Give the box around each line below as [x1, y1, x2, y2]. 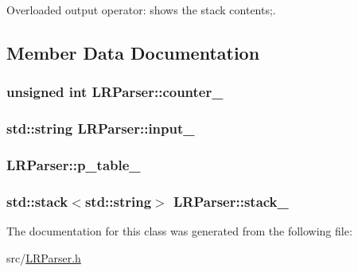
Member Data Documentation [6, 40, 260, 64]
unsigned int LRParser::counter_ [6, 82, 224, 102]
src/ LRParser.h [6, 249, 81, 266]
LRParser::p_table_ [6, 154, 141, 174]
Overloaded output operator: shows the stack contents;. [6, 2, 276, 17]
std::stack [6, 191, 68, 211]
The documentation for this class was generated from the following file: [6, 223, 352, 239]
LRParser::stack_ [173, 191, 289, 211]
